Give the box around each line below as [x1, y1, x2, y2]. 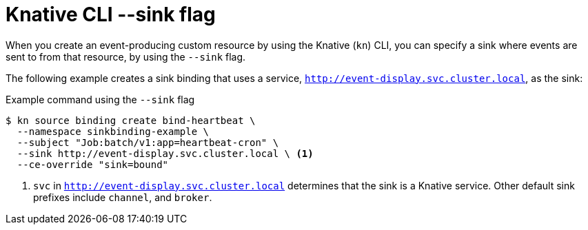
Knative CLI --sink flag [6, 3, 216, 26]
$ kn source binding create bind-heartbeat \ [6, 114, 256, 126]
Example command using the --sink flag [6, 93, 195, 105]
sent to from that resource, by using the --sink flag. [6, 50, 246, 63]
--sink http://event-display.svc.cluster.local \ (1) [17, 147, 314, 159]
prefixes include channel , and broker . [33, 191, 212, 203]
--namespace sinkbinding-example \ [17, 125, 210, 137]
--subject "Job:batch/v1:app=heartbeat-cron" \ [17, 136, 279, 148]
